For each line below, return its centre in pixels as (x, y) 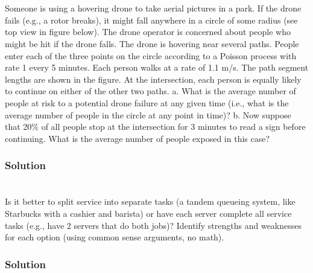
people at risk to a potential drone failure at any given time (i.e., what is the (147, 102)
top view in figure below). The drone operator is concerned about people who (148, 32)
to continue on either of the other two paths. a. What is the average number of (150, 91)
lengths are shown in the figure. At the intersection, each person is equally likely (153, 79)
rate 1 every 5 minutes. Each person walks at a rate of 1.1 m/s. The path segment (157, 67)
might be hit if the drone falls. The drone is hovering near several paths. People (152, 43)
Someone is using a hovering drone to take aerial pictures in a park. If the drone (153, 8)
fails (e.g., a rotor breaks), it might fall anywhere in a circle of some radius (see (151, 20)
